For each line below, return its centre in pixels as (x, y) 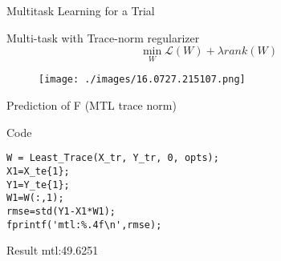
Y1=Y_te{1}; (38, 185)
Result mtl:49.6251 (53, 250)
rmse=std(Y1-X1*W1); (61, 211)
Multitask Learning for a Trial (81, 10)
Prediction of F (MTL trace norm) (92, 105)
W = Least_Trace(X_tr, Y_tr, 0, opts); (113, 158)
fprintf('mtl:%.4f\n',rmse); (84, 225)
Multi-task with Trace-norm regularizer (103, 37)
